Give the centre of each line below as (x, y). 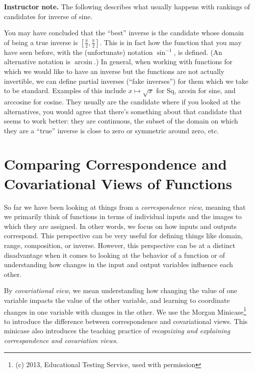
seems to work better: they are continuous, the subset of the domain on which (121, 121)
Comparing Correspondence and (115, 164)
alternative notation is (37, 62)
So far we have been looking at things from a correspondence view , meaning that (125, 207)
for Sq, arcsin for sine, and (196, 90)
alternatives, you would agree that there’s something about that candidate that (123, 111)
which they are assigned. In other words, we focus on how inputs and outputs (120, 226)
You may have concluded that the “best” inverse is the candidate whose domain (124, 33)
